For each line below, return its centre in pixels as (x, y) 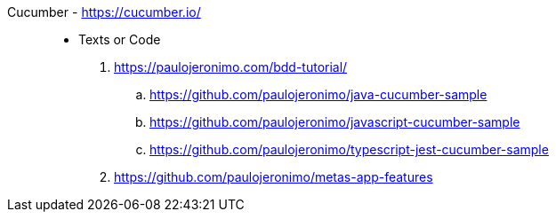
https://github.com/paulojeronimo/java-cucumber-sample (318, 94)
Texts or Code (120, 39)
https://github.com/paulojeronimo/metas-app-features (274, 177)
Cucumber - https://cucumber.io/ (104, 12)
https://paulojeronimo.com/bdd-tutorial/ (231, 67)
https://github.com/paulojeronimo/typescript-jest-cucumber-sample (349, 149)
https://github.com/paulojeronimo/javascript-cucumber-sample (335, 122)
